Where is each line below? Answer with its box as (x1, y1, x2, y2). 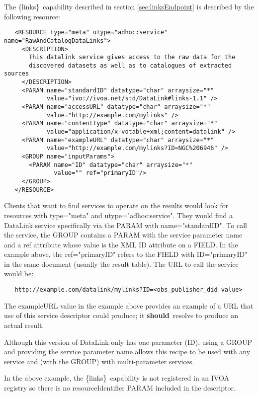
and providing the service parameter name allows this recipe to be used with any (4, 346, 251, 357)
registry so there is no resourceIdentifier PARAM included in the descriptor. (4, 382, 236, 393)
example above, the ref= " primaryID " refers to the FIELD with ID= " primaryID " (4, 249, 248, 259)
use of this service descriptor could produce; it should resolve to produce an (4, 310, 239, 320)
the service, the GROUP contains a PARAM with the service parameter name (4, 230, 243, 240)
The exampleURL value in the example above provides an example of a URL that (4, 300, 254, 311)
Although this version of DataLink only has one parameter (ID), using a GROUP (4, 336, 252, 347)
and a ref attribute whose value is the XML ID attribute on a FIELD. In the (4, 239, 238, 249)
